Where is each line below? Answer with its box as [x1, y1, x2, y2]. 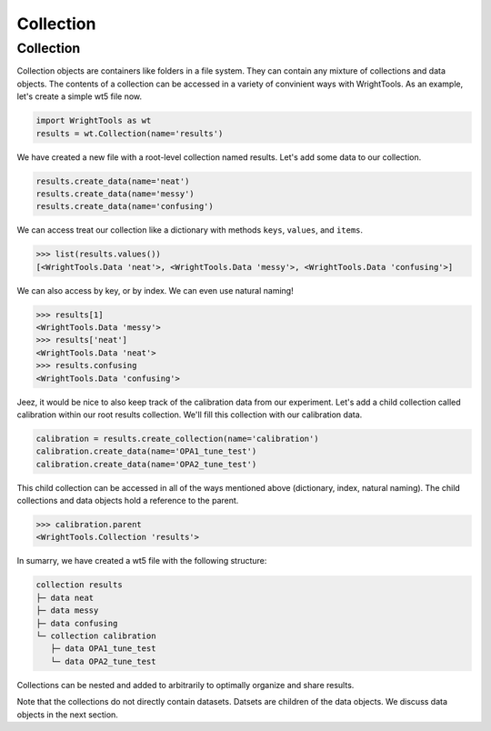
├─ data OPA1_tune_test [50, 644, 156, 654]
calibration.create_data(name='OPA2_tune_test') [35, 459, 257, 469]
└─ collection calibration [35, 631, 156, 641]
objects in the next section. [16, 709, 118, 720]
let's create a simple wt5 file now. [16, 91, 143, 102]
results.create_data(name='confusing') [35, 201, 214, 212]
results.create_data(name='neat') [35, 175, 190, 186]
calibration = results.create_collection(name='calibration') [35, 433, 319, 444]
